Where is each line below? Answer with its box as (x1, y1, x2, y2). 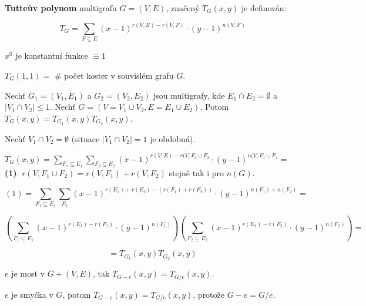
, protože (193, 288, 225, 300)
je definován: (241, 2, 287, 14)
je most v (11, 267, 45, 280)
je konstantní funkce (15, 49, 88, 62)
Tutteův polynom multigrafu (5, 2, 117, 14)
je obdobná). (150, 132, 196, 144)
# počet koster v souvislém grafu (54, 69, 174, 81)
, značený (166, 2, 200, 14)
